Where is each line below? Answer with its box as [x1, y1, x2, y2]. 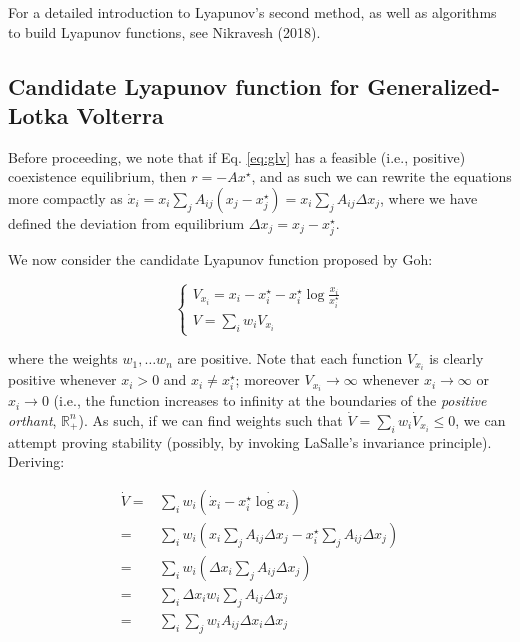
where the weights [8, 348, 118, 369]
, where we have [380, 187, 478, 208]
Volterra [76, 99, 164, 130]
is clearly [429, 348, 484, 369]
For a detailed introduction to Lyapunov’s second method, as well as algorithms [8, 2, 497, 22]
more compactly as [8, 187, 123, 208]
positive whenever [8, 369, 117, 390]
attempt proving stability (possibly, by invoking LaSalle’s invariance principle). [8, 431, 492, 452]
